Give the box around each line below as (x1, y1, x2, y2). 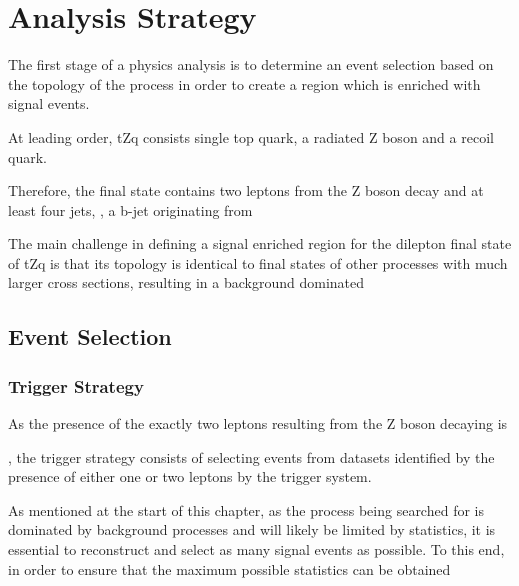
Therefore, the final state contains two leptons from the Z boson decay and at (8, 180, 484, 201)
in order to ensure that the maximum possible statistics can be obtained (8, 558, 451, 579)
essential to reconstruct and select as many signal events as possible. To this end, (8, 539, 505, 560)
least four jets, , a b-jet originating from (8, 199, 253, 220)
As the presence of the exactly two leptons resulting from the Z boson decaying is (8, 413, 508, 434)
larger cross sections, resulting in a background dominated (8, 272, 365, 293)
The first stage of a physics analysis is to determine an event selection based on (8, 54, 494, 75)
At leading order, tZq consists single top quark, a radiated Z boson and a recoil (8, 126, 494, 147)
